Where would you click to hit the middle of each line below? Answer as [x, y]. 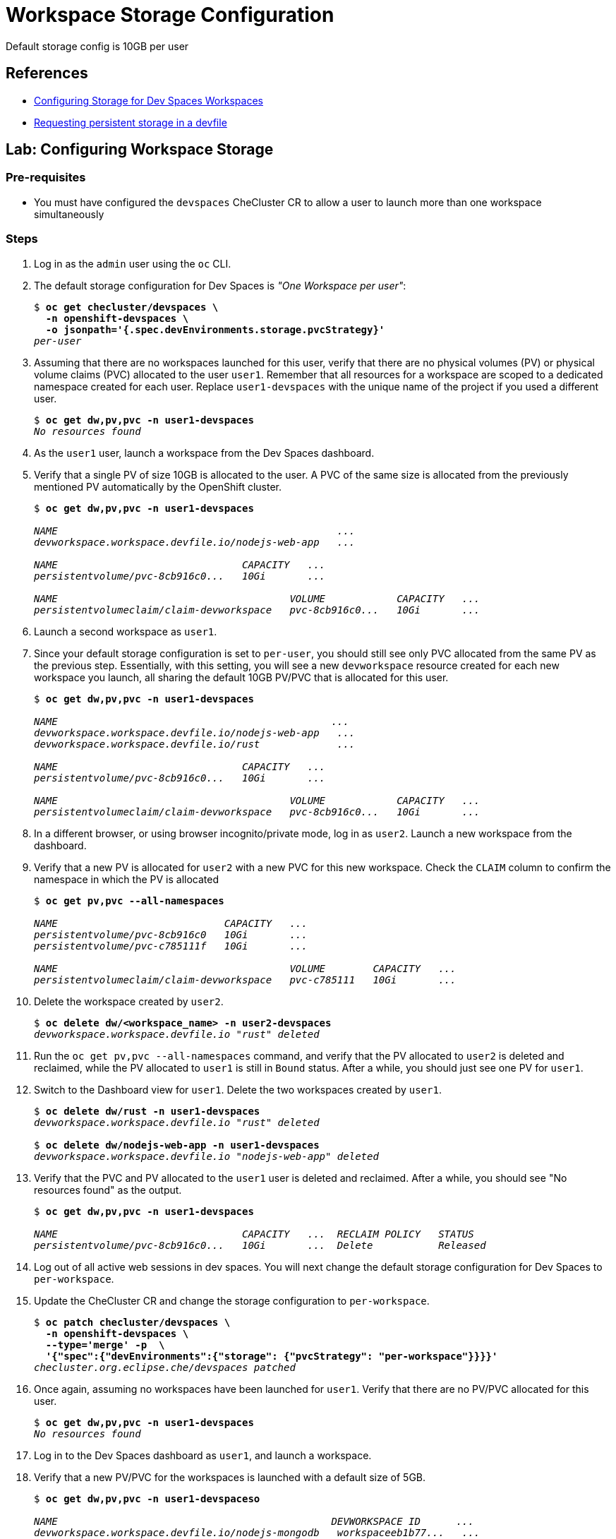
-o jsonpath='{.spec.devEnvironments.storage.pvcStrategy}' [215, 329]
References [47, 73]
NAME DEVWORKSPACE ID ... [254, 1521]
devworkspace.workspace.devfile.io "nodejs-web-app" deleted [206, 1156]
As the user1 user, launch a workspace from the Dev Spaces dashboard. [204, 453]
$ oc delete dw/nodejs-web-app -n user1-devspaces [177, 1145]
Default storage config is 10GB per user [97, 46]
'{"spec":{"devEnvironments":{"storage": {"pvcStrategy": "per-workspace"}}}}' [272, 1356]
